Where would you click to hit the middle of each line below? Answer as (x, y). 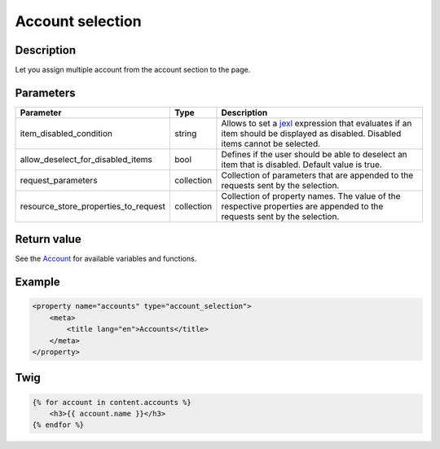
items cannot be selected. (271, 143)
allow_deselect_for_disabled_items (86, 159)
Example (37, 282)
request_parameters (59, 180)
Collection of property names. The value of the (311, 196)
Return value (48, 239)
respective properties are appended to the (302, 206)
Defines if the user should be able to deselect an (314, 154)
